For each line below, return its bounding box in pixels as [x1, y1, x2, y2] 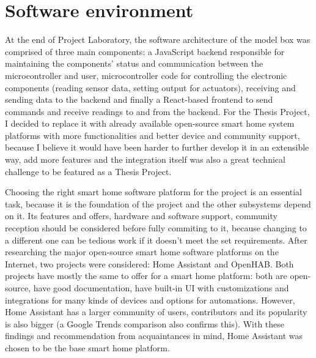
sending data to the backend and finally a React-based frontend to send [5, 93, 273, 106]
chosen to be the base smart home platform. [5, 341, 170, 354]
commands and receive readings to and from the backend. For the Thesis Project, [5, 105, 310, 117]
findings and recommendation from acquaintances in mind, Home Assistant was [5, 329, 303, 342]
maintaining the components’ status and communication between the [5, 57, 263, 70]
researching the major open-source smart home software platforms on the [5, 245, 279, 258]
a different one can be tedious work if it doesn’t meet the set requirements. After [5, 233, 307, 246]
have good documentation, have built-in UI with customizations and [33, 282, 289, 294]
